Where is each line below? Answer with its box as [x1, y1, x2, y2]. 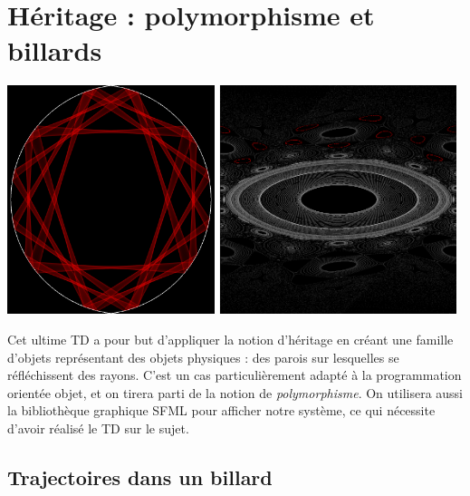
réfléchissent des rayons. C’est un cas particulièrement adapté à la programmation [7, 365, 462, 384]
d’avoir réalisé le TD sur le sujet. [7, 418, 189, 437]
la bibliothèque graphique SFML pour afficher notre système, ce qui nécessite [7, 401, 436, 420]
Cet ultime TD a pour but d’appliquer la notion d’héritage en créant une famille [7, 329, 454, 348]
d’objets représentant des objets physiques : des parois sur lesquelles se [7, 347, 399, 366]
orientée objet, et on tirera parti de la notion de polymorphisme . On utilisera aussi [7, 383, 464, 402]
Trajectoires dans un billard [7, 462, 273, 491]
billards [7, 32, 102, 69]
